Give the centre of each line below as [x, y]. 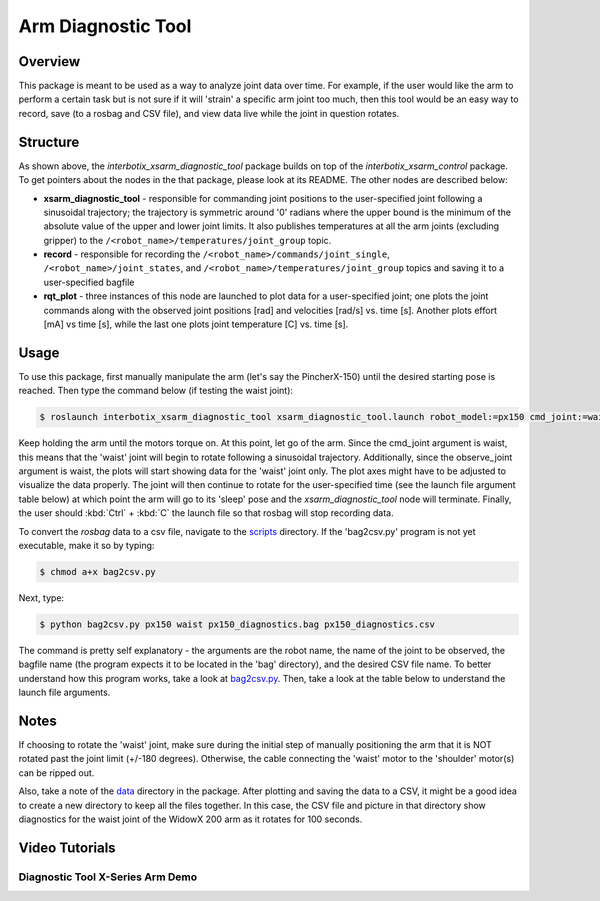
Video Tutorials [67, 847]
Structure [49, 141]
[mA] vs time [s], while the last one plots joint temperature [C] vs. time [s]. [196, 324]
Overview [49, 61]
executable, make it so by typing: [86, 546]
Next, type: [41, 598]
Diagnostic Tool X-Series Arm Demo [108, 877]
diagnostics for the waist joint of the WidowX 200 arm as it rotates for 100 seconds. [190, 819]
